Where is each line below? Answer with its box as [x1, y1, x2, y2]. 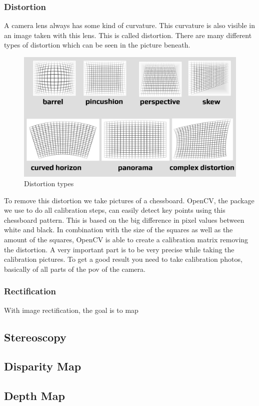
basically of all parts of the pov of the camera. [4, 263, 145, 274]
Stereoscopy [4, 329, 66, 344]
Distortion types [24, 178, 74, 189]
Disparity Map [4, 358, 81, 374]
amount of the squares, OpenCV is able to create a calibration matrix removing [4, 234, 248, 245]
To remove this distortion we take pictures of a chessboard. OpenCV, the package [4, 195, 254, 205]
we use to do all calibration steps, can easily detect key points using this [4, 205, 225, 215]
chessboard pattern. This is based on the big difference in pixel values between [4, 214, 244, 225]
